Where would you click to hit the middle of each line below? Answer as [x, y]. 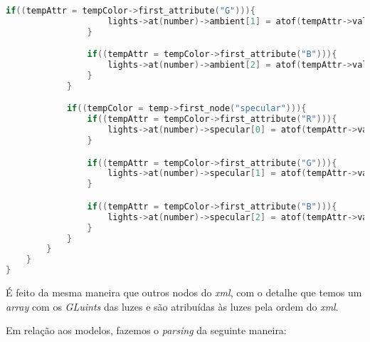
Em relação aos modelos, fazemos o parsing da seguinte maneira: [146, 330]
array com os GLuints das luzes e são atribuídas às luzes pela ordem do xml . [172, 306]
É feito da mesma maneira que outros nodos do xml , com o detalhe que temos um [184, 292]
